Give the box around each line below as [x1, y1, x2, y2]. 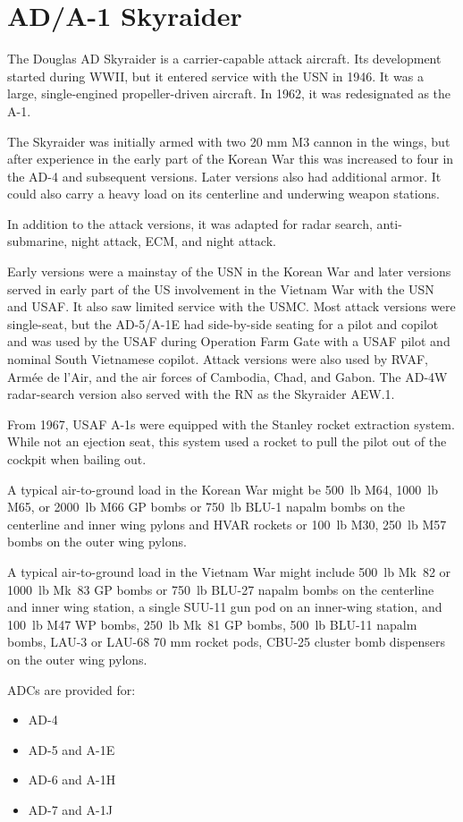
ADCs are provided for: [7, 680, 136, 699]
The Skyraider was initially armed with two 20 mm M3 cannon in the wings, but [7, 131, 450, 150]
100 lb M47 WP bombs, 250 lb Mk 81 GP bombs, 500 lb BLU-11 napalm [7, 614, 417, 633]
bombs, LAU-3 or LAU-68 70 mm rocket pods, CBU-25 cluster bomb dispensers [7, 632, 445, 651]
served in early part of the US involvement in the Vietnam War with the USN [7, 279, 434, 298]
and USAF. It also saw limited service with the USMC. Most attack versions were [7, 297, 456, 316]
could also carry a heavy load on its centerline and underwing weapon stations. [7, 184, 440, 203]
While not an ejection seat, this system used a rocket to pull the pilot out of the [7, 432, 447, 451]
